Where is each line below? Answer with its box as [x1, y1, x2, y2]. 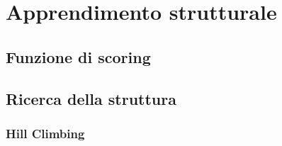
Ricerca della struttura [6, 87, 176, 109]
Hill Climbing [6, 124, 85, 142]
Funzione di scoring [6, 45, 151, 67]
